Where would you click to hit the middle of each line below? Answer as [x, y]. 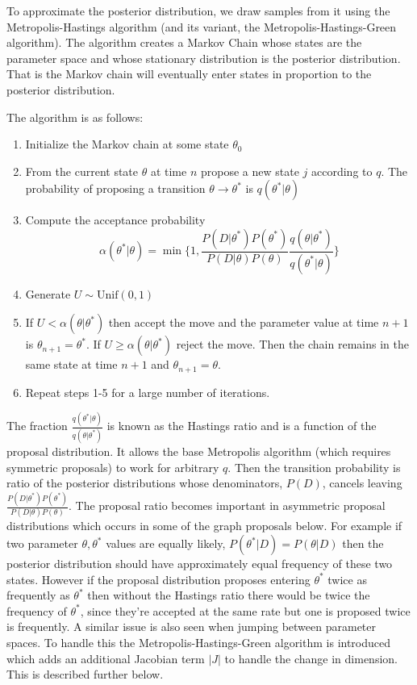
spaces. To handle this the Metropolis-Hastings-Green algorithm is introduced [199, 643]
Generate [48, 293]
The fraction [37, 426]
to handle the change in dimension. [311, 658]
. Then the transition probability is [314, 467]
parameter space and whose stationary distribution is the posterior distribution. [204, 58]
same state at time [71, 364]
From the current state [82, 171]
